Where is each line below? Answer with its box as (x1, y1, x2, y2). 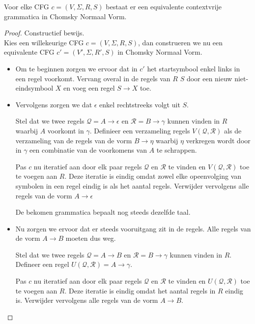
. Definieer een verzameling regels (89, 125, 190, 135)
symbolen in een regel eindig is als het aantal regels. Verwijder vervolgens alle (15, 180, 249, 191)
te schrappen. (156, 145, 197, 155)
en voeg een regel (63, 83, 115, 93)
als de (224, 125, 242, 135)
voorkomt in (47, 125, 84, 135)
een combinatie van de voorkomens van (29, 145, 147, 155)
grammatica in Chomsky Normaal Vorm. (4, 11, 127, 21)
